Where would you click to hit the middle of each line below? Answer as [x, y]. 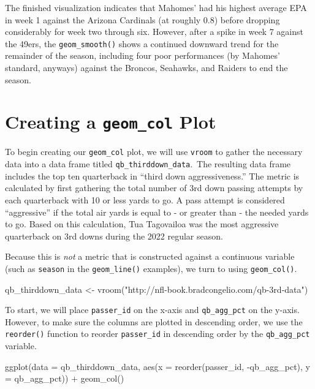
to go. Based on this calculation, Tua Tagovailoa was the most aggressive [142, 224]
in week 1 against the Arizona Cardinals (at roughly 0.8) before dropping [142, 19]
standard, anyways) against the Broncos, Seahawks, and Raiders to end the [146, 68]
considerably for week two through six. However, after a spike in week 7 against [154, 32]
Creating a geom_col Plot [111, 122]
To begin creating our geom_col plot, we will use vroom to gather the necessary [154, 152]
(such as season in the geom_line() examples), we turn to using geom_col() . [151, 268]
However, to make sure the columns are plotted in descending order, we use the [154, 321]
